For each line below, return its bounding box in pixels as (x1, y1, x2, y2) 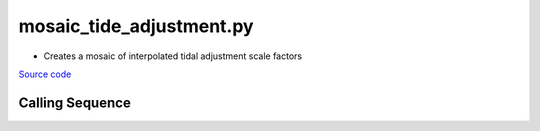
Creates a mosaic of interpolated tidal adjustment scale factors (43, 50, 303, 62)
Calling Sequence (18, 94, 132, 111)
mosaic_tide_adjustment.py (18, 15, 254, 37)
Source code (18, 68, 72, 80)
